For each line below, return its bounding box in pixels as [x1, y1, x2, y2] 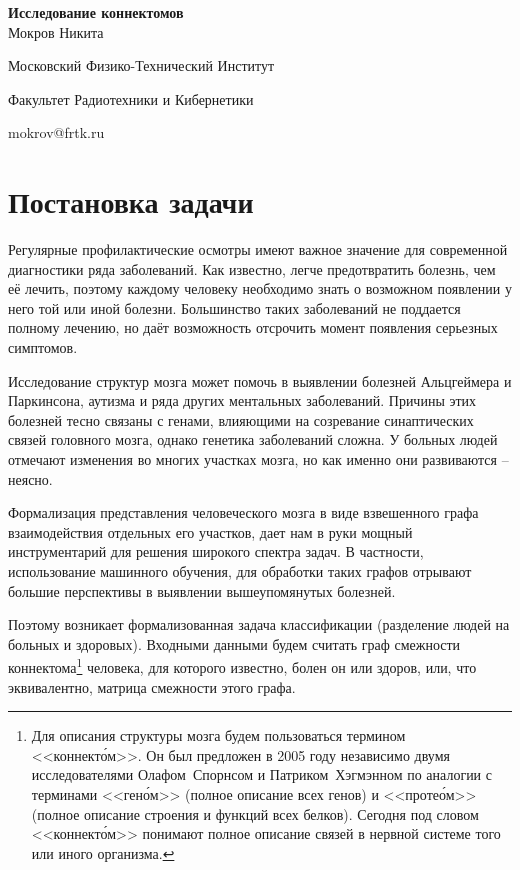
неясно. [8, 468, 53, 489]
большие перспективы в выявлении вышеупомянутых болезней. [8, 580, 396, 601]
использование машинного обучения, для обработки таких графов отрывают [8, 561, 472, 581]
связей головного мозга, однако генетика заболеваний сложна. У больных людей [8, 429, 498, 450]
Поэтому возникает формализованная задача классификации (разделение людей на [8, 614, 510, 635]
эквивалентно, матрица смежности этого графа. [8, 676, 296, 697]
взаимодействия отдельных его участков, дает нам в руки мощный [8, 521, 413, 542]
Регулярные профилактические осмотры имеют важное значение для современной [8, 239, 508, 260]
